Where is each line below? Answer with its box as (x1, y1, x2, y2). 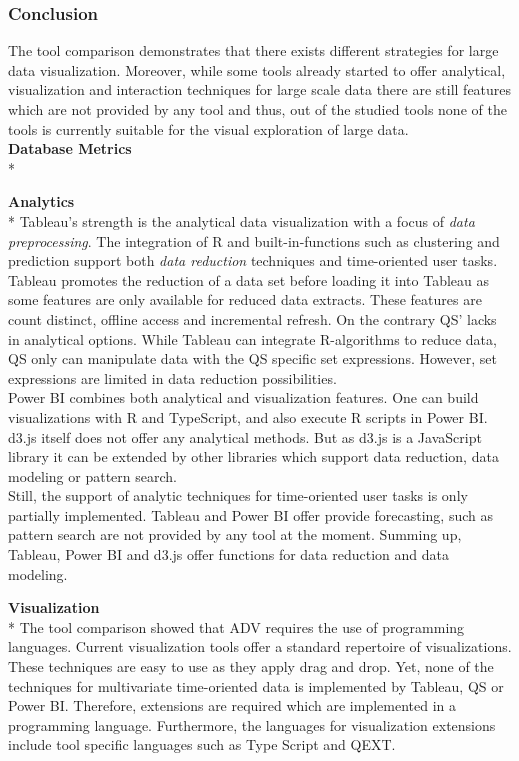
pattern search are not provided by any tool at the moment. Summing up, (8, 524, 462, 545)
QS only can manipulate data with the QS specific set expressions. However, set (8, 348, 497, 369)
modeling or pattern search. (8, 465, 177, 486)
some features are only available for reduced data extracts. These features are (8, 289, 482, 310)
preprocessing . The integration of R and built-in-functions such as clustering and (8, 230, 500, 251)
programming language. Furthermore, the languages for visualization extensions (8, 714, 496, 735)
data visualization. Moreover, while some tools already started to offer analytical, (8, 59, 506, 80)
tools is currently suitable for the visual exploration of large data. (8, 118, 409, 139)
